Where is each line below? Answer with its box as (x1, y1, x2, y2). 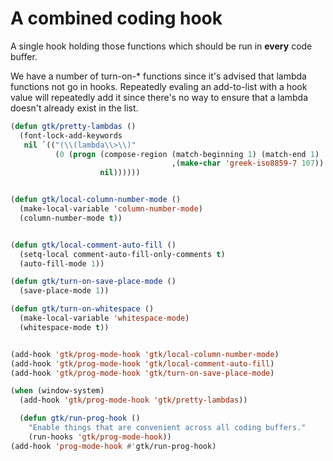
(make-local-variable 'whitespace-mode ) (19, 313, 190, 324)
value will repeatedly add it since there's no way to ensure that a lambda (10, 91, 309, 103)
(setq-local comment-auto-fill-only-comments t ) (19, 249, 226, 259)
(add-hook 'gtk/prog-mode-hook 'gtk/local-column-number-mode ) (10, 349, 280, 359)
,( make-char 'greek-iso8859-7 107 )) (171, 158, 325, 169)
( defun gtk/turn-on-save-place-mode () (10, 277, 177, 287)
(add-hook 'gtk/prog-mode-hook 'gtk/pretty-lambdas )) (19, 395, 248, 406)
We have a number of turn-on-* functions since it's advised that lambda (10, 70, 307, 82)
